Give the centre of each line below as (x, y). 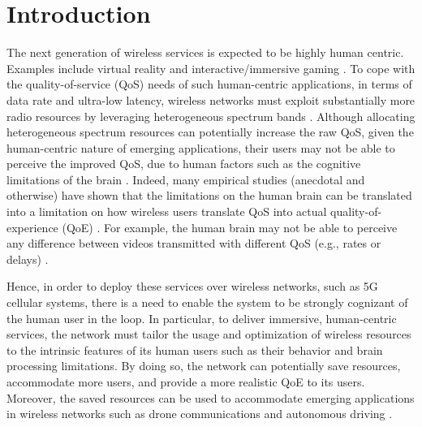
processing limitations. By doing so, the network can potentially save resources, (204, 366)
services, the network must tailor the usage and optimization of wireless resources (209, 334)
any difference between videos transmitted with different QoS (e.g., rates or (194, 243)
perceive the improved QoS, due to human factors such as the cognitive (184, 164)
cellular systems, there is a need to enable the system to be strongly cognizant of (207, 302)
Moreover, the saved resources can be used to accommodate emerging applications (211, 397)
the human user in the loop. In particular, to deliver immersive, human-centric (202, 318)
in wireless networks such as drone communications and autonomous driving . (200, 414)
